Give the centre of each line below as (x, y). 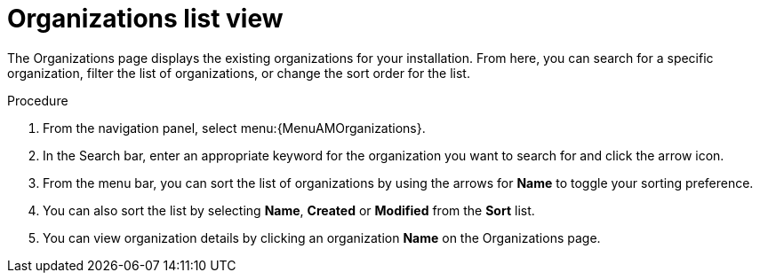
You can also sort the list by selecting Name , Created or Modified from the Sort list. (289, 210)
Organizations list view (145, 19)
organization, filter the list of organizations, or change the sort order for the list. (239, 73)
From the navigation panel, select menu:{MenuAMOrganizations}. (234, 128)
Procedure (38, 100)
